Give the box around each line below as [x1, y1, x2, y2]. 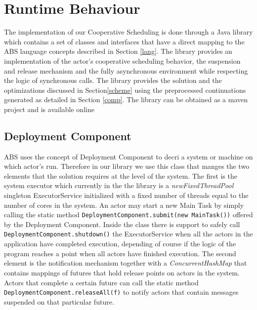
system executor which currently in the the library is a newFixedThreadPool [4, 180, 234, 191]
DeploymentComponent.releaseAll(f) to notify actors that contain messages [4, 287, 239, 297]
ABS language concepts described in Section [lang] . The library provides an [4, 46, 232, 56]
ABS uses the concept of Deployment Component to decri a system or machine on [4, 151, 253, 161]
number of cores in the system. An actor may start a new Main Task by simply [4, 199, 244, 210]
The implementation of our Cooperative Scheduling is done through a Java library [4, 27, 253, 37]
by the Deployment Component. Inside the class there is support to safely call [4, 219, 240, 229]
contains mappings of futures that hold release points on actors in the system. [4, 267, 240, 277]
